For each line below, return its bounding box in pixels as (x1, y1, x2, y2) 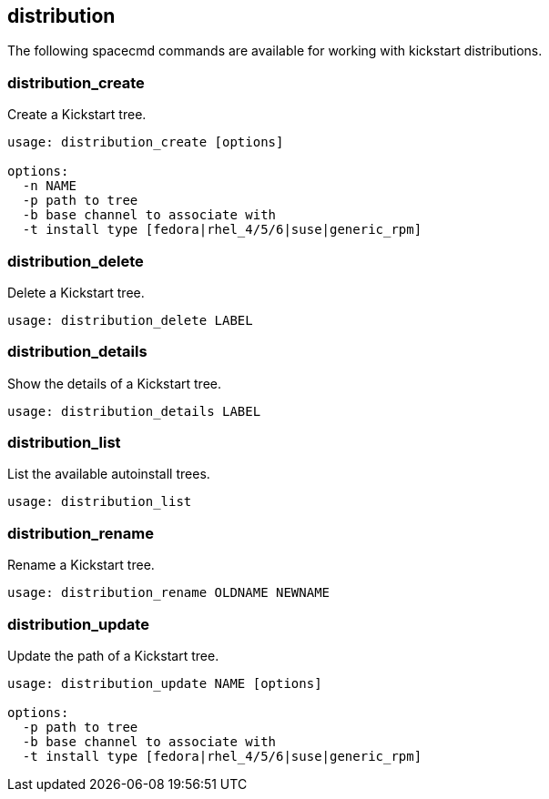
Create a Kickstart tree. (7, 106, 147, 123)
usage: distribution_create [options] (7, 135, 284, 150)
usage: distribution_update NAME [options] (7, 675, 322, 691)
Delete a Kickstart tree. (7, 284, 145, 300)
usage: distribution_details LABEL (7, 403, 261, 419)
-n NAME (22, 178, 76, 194)
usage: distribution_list (7, 494, 192, 510)
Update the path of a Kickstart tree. (7, 647, 219, 663)
